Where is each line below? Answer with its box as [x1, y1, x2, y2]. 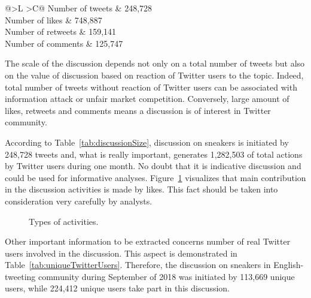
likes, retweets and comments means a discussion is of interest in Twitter [5, 104, 271, 116]
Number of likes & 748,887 [5, 13, 102, 26]
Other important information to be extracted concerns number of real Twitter [5, 235, 291, 248]
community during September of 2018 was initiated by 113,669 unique [38, 270, 295, 282]
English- [273, 258, 304, 271]
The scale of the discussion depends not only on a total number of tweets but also [5, 57, 305, 70]
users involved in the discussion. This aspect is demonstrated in [5, 246, 237, 259]
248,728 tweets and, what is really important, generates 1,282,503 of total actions [5, 148, 303, 160]
